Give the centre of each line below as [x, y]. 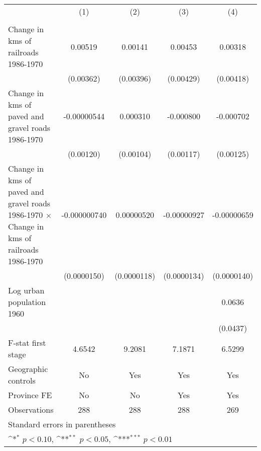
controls [22, 380]
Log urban [26, 290]
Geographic [28, 369]
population [27, 302]
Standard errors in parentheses [62, 424]
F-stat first [27, 343]
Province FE [30, 395]
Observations [31, 409]
